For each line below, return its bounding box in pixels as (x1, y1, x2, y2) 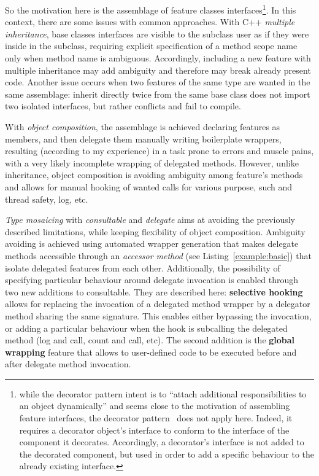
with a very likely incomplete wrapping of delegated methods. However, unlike (5, 156, 299, 169)
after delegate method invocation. (5, 357, 131, 370)
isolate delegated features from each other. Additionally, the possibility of (5, 261, 280, 274)
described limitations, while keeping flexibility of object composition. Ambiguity (5, 225, 306, 238)
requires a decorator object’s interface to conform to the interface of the (19, 423, 290, 436)
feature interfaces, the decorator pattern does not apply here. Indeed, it (19, 412, 293, 424)
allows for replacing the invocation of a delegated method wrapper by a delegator (5, 297, 310, 310)
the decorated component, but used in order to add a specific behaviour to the (19, 447, 315, 460)
